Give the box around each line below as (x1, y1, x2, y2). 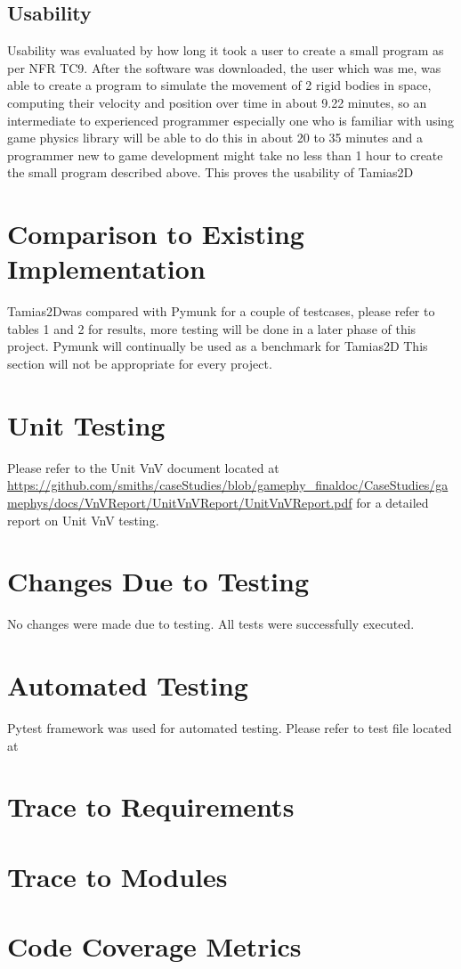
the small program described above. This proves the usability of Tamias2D (7, 163, 414, 182)
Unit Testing (7, 406, 166, 443)
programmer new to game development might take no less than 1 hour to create (7, 145, 443, 164)
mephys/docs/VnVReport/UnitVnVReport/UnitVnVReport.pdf (7, 493, 352, 511)
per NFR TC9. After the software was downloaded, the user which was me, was (7, 58, 441, 77)
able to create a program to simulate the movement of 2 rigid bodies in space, (7, 76, 432, 94)
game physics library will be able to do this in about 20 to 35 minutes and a (7, 128, 424, 147)
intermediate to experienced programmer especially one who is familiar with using (7, 110, 455, 129)
